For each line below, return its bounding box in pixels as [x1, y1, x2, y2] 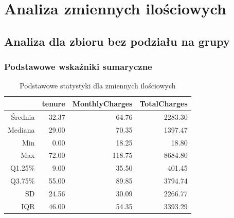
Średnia [11, 111, 35, 122]
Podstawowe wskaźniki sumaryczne [4, 60, 152, 73]
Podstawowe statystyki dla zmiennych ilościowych [20, 80, 176, 91]
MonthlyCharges [72, 98, 133, 108]
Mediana [8, 124, 35, 135]
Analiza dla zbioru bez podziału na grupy [4, 33, 230, 49]
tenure [42, 98, 65, 108]
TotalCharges [139, 98, 188, 108]
